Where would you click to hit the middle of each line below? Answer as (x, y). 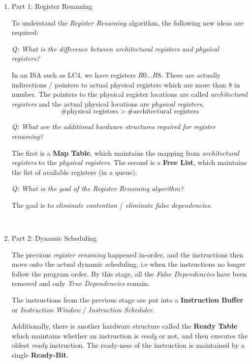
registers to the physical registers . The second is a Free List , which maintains (129, 162)
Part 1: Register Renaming (52, 6)
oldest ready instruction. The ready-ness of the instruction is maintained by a (128, 345)
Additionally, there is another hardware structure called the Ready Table (124, 326)
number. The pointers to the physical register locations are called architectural (130, 94)
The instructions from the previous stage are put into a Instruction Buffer (127, 300)
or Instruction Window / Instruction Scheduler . (83, 309)
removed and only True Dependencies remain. (80, 283)
